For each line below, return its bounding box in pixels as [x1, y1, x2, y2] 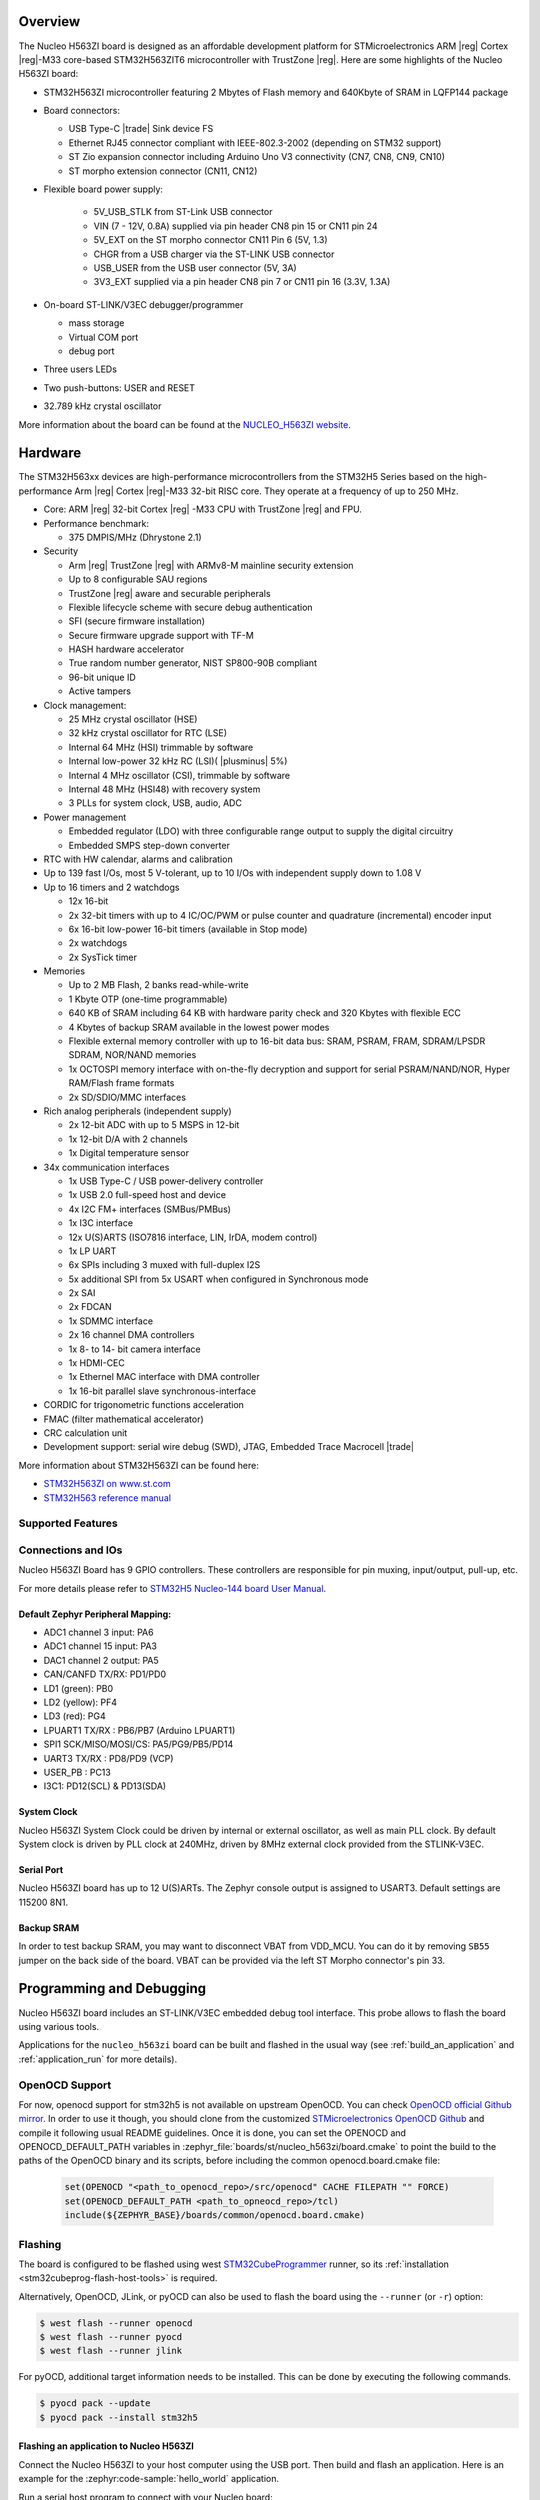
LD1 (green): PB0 [43, 1682, 114, 1694]
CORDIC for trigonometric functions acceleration [43, 1399, 245, 1411]
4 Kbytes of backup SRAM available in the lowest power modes [68, 1021, 330, 1033]
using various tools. [18, 2020, 100, 2032]
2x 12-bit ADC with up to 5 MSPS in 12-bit [68, 1119, 240, 1131]
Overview [18, 13, 81, 30]
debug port [68, 345, 115, 357]
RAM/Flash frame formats [68, 1077, 175, 1089]
